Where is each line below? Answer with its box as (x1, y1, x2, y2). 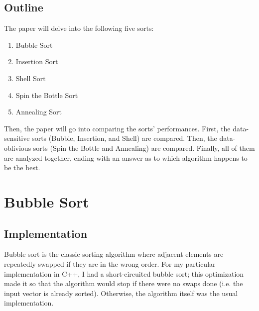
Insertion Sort (15, 56, 58, 67)
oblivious (4, 142, 31, 153)
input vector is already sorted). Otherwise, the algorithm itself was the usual (4, 288, 238, 298)
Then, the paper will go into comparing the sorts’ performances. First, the (4, 123, 231, 133)
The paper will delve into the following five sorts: (4, 23, 154, 33)
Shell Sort (15, 73, 46, 83)
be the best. (4, 162, 40, 173)
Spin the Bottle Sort (15, 90, 78, 100)
